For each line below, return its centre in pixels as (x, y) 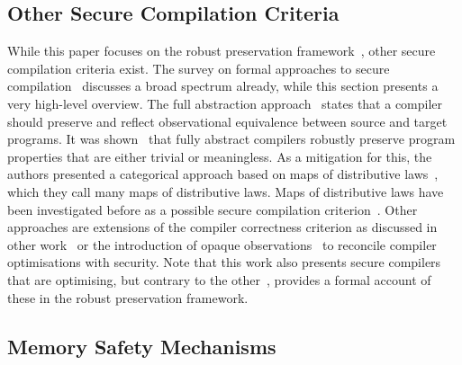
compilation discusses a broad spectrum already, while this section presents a (223, 86)
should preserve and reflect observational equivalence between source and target (227, 121)
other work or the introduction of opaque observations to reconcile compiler (222, 244)
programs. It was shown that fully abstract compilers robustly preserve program (231, 139)
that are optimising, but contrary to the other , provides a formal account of (219, 279)
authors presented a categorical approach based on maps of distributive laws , (223, 174)
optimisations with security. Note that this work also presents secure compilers (224, 262)
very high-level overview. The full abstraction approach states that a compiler (225, 103)
